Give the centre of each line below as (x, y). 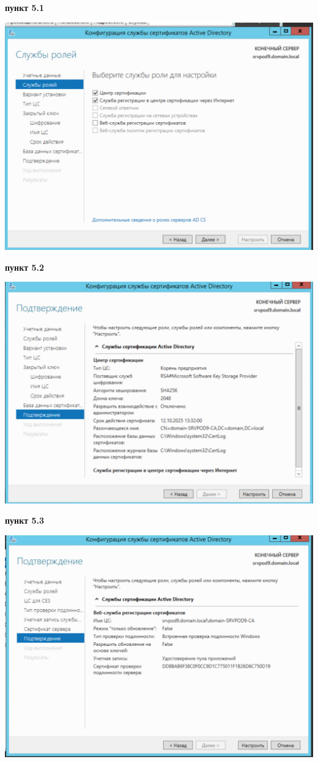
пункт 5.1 (25, 7)
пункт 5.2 (25, 267)
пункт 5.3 (25, 520)
